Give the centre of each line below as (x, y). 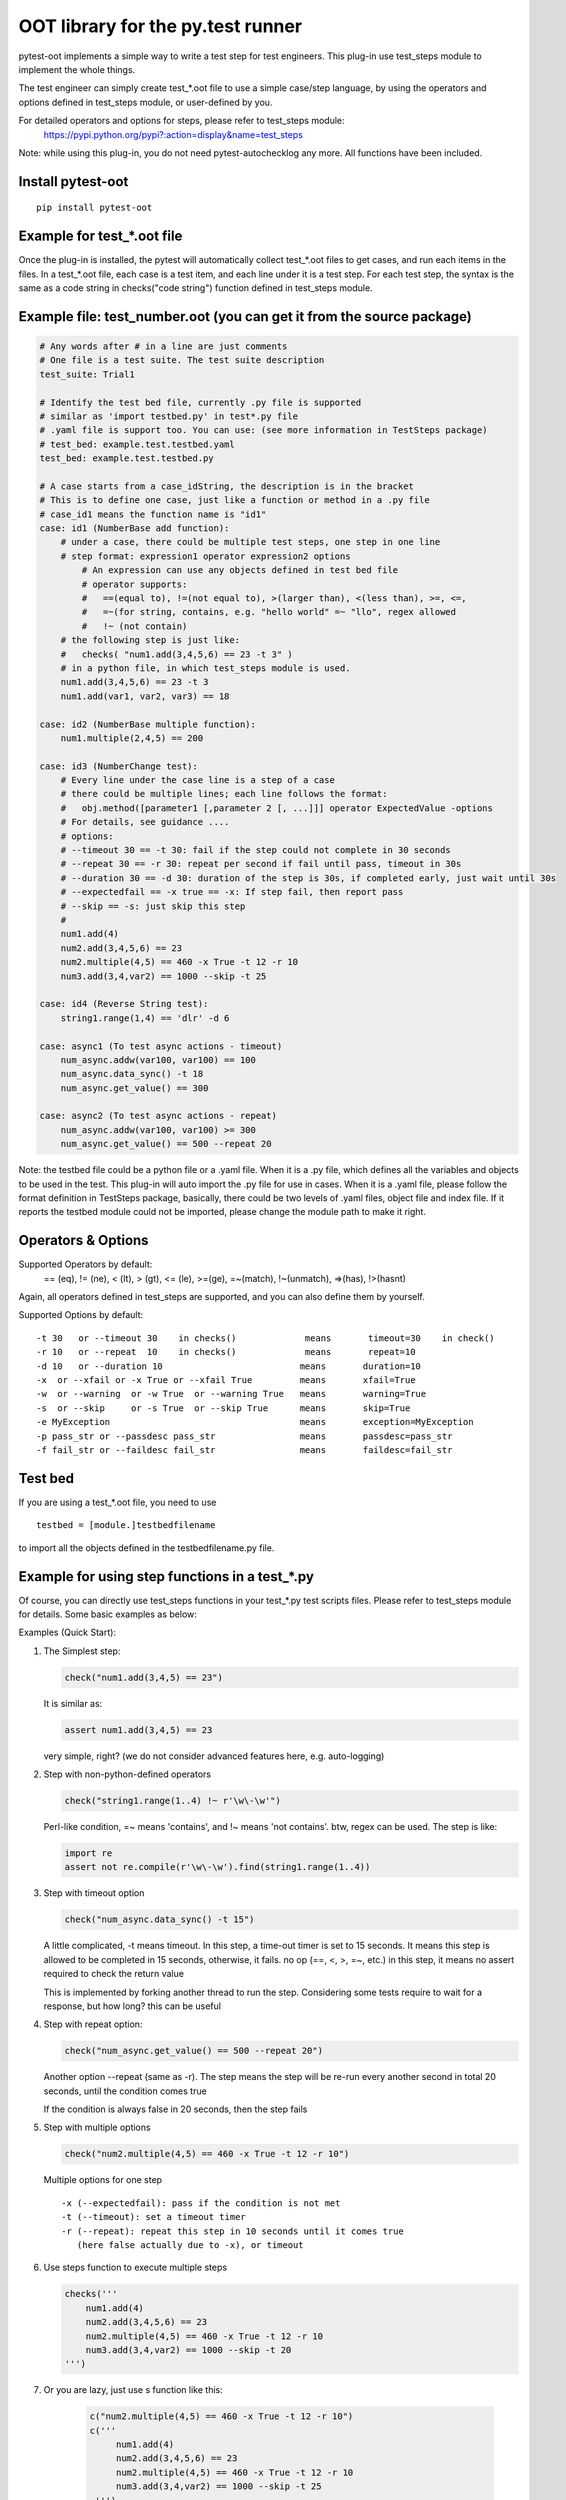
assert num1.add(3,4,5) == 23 (138, 1729)
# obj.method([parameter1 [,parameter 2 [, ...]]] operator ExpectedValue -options (277, 808)
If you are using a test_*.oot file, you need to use (117, 1502)
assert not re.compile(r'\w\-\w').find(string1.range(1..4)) (217, 1867)
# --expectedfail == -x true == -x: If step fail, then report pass (232, 892)
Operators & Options (83, 1240)
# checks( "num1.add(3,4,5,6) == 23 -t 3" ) (177, 654)
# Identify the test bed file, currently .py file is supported (200, 402)
